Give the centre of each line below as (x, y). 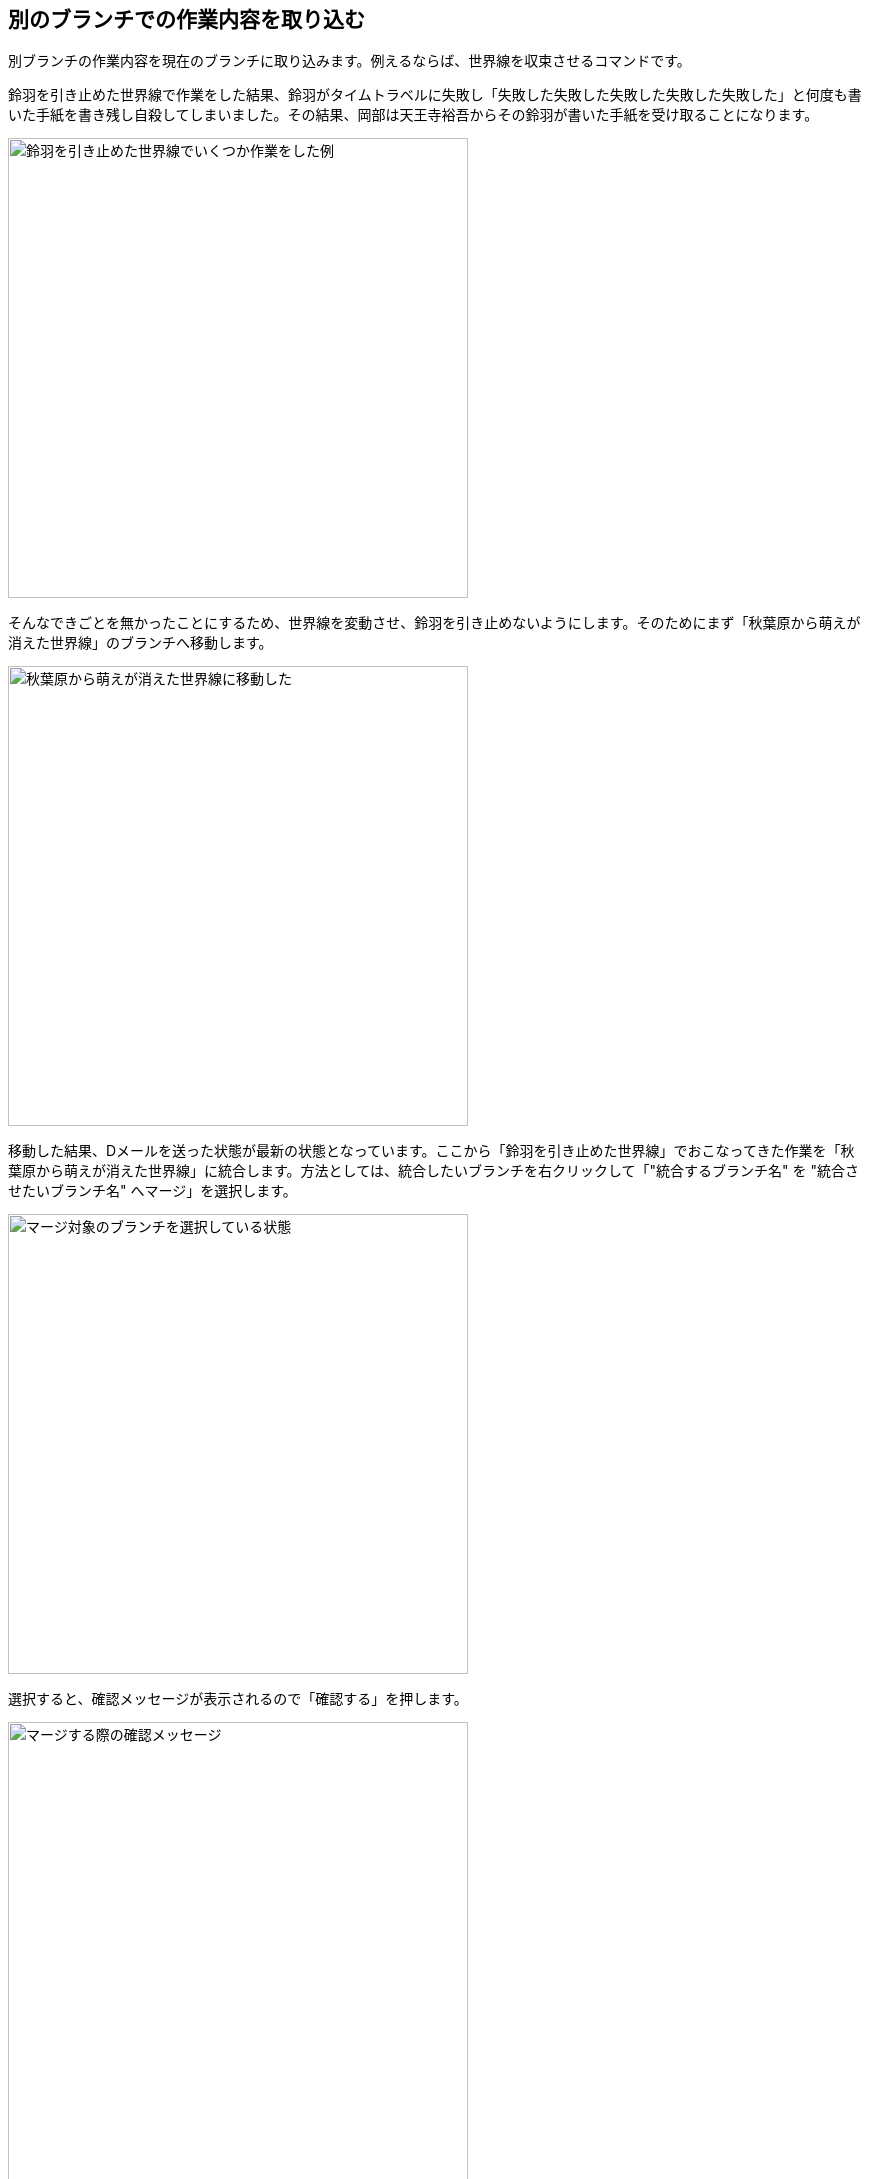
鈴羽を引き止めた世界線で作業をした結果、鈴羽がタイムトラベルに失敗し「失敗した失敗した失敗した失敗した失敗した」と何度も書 (435, 95)
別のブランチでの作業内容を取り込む (186, 19)
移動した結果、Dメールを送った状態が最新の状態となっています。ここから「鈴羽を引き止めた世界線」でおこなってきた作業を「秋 (431, 1151)
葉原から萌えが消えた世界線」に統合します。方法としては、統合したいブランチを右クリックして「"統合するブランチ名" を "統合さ (433, 1171)
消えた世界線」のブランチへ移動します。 (140, 643)
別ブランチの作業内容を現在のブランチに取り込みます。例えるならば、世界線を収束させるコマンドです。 (349, 61)
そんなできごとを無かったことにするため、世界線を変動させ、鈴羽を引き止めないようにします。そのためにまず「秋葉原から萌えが (434, 623)
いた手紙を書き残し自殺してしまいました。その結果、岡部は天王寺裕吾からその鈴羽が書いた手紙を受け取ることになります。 (413, 115)
